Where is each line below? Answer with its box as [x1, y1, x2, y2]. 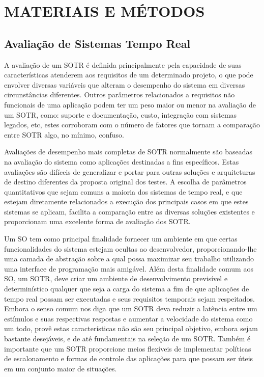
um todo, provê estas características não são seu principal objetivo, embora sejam [4, 323, 258, 334]
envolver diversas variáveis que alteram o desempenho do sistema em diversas [4, 79, 245, 90]
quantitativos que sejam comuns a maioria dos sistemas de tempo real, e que [4, 186, 243, 197]
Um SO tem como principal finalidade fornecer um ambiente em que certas [4, 233, 238, 244]
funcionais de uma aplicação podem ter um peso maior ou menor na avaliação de [4, 99, 256, 110]
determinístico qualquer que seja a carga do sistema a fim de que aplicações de [4, 283, 249, 294]
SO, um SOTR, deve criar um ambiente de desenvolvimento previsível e [4, 273, 228, 284]
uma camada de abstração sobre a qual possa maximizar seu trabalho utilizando [4, 253, 254, 264]
